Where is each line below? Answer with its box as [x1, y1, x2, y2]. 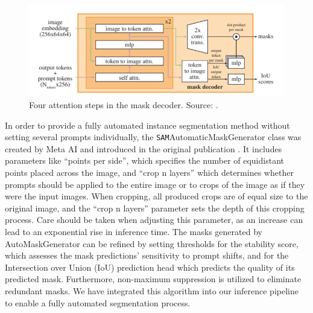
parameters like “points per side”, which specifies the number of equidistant [5, 154, 284, 167]
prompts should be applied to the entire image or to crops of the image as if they [5, 178, 305, 190]
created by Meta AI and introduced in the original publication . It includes [5, 142, 282, 155]
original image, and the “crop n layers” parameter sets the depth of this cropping [5, 201, 305, 214]
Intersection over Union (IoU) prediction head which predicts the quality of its [5, 260, 295, 273]
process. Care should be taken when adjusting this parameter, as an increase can [5, 213, 303, 226]
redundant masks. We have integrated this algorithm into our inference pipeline [5, 284, 299, 297]
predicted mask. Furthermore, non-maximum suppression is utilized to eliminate [5, 273, 302, 285]
